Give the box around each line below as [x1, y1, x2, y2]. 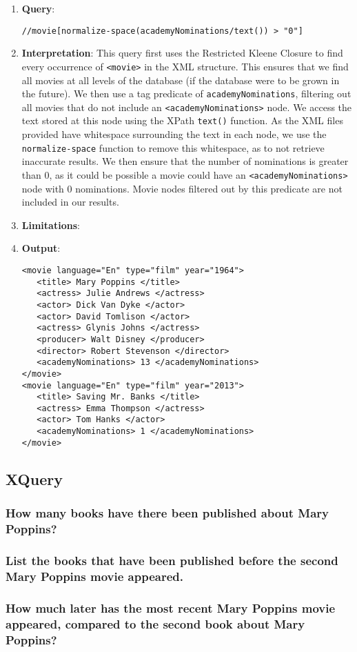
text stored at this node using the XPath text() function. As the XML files [21, 113, 343, 128]
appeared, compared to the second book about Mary [6, 615, 305, 632]
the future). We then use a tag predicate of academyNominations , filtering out [21, 86, 351, 101]
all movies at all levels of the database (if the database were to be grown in [21, 72, 340, 87]
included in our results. [21, 195, 119, 209]
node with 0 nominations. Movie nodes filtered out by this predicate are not [21, 181, 343, 195]
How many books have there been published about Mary [6, 504, 329, 522]
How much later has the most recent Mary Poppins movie [6, 599, 336, 616]
